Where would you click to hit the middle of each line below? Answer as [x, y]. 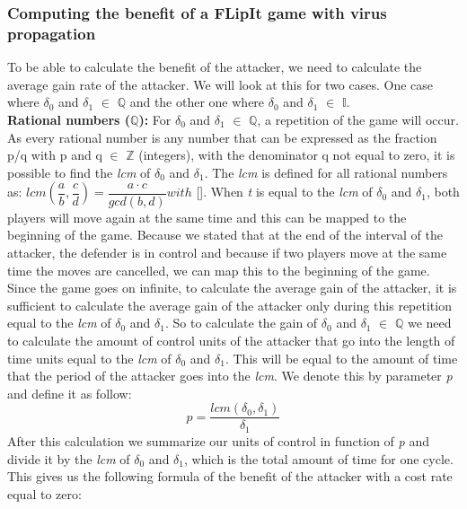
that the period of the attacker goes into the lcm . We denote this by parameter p [230, 376]
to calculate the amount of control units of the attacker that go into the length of [231, 341]
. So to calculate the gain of [241, 323]
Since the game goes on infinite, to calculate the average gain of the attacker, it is [232, 288]
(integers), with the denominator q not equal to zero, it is [297, 155]
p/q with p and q [55, 155]
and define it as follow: [70, 393]
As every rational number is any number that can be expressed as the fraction [222, 137]
